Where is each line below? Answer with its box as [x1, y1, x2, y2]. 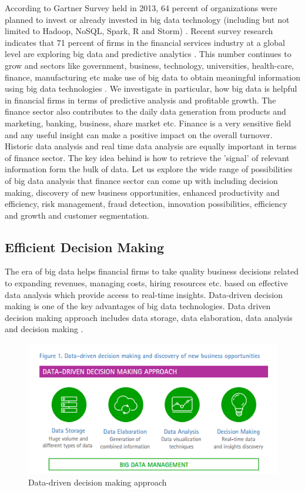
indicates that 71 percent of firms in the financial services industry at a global [5, 36, 285, 48]
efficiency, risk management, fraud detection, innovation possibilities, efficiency [5, 198, 287, 210]
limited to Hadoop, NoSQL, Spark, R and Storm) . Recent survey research [5, 25, 273, 37]
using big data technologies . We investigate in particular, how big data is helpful [5, 82, 297, 95]
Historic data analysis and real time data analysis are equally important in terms [5, 140, 297, 152]
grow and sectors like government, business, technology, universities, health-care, [5, 59, 294, 71]
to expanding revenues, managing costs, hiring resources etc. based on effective [5, 277, 288, 289]
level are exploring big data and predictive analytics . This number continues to [5, 48, 291, 60]
